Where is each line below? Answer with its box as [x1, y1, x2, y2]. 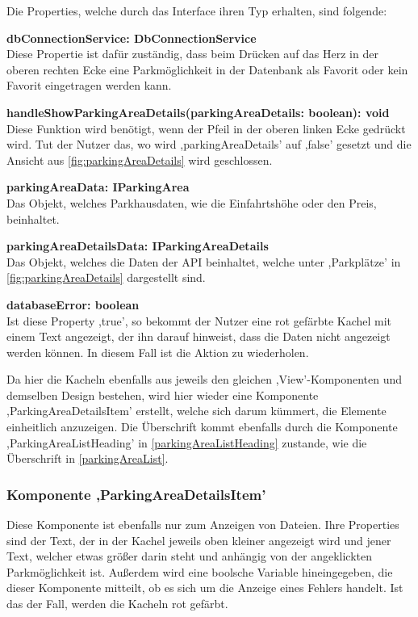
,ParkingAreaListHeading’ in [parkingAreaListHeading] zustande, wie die [6, 434, 367, 451]
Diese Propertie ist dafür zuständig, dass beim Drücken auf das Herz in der [6, 45, 378, 62]
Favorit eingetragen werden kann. [6, 77, 172, 94]
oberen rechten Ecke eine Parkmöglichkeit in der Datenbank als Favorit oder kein [6, 61, 408, 78]
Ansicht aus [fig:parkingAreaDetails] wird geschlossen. [6, 151, 273, 168]
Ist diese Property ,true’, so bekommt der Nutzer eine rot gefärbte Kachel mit [6, 312, 392, 329]
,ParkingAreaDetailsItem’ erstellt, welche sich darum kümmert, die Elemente [6, 402, 387, 419]
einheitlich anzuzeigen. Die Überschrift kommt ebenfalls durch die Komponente [6, 418, 398, 435]
